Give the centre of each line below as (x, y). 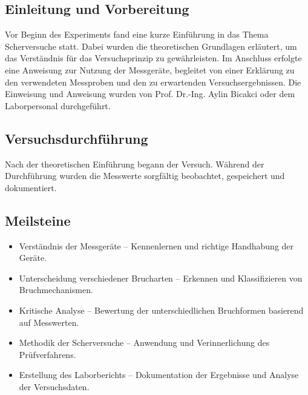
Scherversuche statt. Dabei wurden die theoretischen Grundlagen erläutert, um (151, 46)
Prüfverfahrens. (48, 354)
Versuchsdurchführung (77, 138)
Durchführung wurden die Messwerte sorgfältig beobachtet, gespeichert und (145, 176)
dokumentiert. (31, 187)
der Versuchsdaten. (54, 386)
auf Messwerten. (49, 322)
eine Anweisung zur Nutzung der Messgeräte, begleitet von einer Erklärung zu (150, 69)
